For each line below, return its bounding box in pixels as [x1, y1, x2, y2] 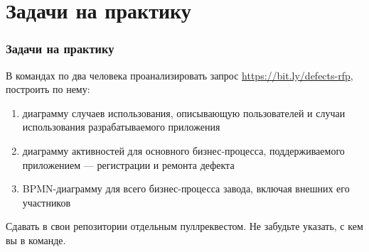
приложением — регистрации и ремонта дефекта [22, 157, 235, 172]
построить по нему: [6, 82, 90, 97]
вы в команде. [6, 232, 66, 247]
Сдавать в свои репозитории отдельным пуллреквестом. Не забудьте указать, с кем [6, 219, 363, 234]
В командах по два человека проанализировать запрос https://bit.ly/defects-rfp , [6, 67, 353, 82]
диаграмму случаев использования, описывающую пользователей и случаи [22, 105, 346, 120]
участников [22, 195, 71, 209]
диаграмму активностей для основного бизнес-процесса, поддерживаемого [22, 143, 345, 158]
